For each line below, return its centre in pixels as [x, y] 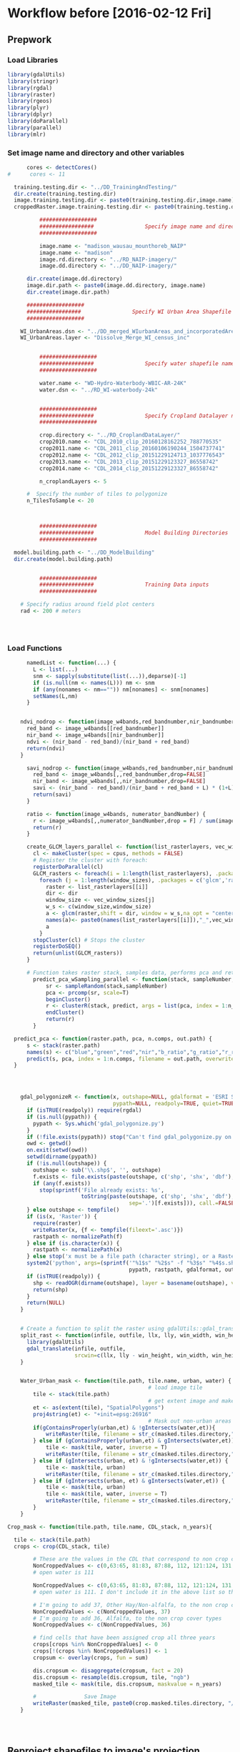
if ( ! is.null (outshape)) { [66, 1164]
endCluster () [65, 1012]
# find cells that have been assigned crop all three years [124, 1638]
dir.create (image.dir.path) [68, 292]
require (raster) [57, 1223]
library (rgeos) [30, 101]
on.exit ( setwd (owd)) [57, 1150]
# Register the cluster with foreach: [91, 860]
